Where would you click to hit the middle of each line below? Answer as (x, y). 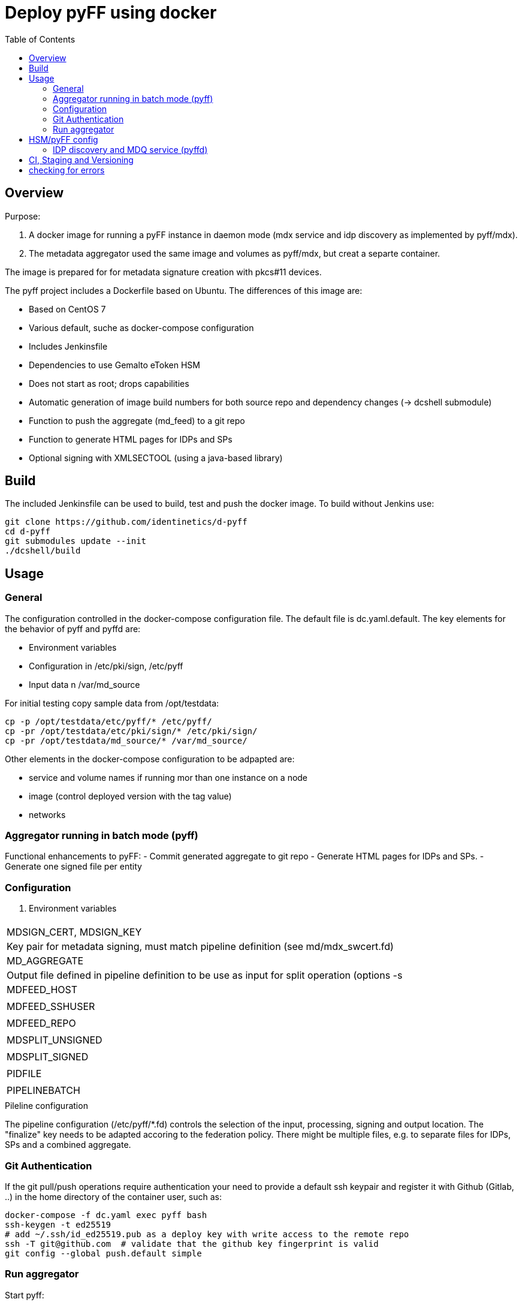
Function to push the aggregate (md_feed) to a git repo (137, 420)
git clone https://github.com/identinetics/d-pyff (126, 522)
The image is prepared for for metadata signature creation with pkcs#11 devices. (163, 272)
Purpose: (23, 216)
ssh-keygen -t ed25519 (58, 1224)
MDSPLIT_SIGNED (48, 1057)
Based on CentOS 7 (67, 309)
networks (47, 814)
